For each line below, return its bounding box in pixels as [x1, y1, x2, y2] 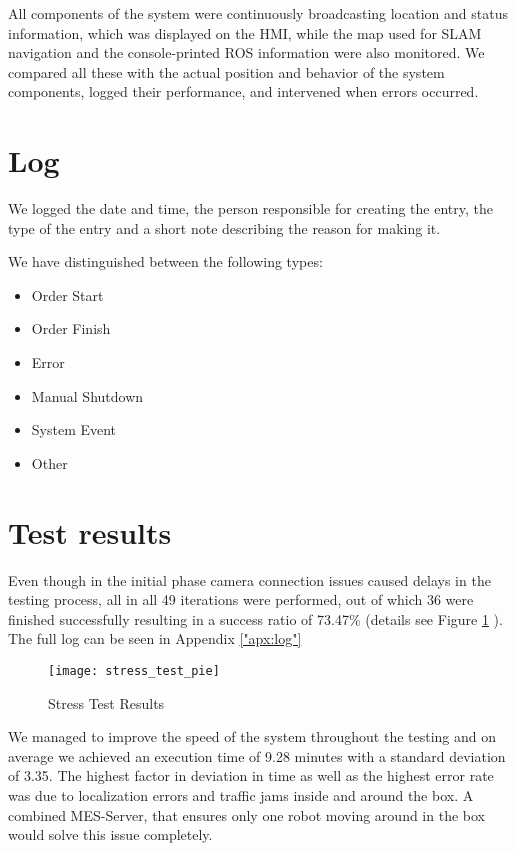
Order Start [31, 284, 104, 305]
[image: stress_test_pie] [48, 663, 220, 678]
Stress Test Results [48, 692, 165, 713]
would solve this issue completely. [8, 824, 213, 845]
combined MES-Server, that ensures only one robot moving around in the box [8, 804, 485, 825]
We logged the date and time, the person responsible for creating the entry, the [8, 198, 493, 219]
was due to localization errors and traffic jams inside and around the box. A [8, 784, 474, 805]
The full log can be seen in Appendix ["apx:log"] [8, 628, 302, 649]
